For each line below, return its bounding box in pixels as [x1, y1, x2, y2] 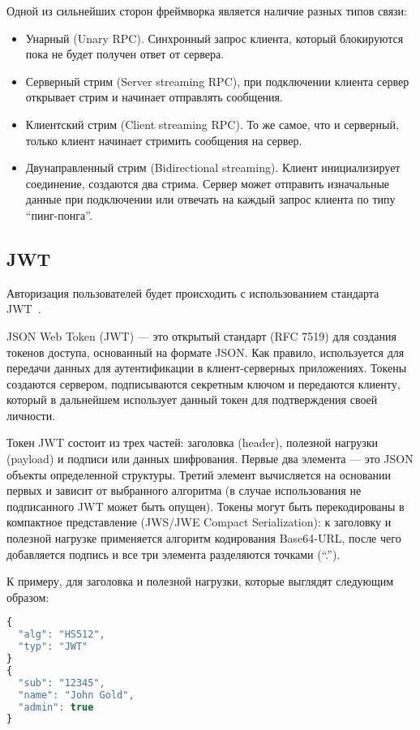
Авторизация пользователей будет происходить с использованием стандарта [6, 284, 379, 301]
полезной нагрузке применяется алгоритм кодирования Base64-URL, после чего [6, 530, 401, 547]
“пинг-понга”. [25, 206, 92, 223]
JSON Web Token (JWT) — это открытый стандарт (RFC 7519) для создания [6, 327, 396, 344]
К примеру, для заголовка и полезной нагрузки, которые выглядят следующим [6, 573, 394, 590]
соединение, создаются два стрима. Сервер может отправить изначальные [25, 174, 389, 191]
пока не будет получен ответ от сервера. [25, 45, 225, 62]
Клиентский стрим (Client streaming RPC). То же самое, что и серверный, [25, 115, 399, 132]
